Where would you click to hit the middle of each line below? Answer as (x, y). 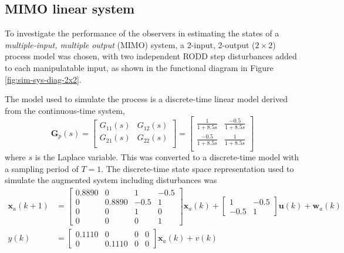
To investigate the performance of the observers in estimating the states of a (142, 33)
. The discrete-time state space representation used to (198, 168)
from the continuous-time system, (65, 110)
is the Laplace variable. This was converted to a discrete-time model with (167, 157)
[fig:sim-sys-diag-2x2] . (43, 79)
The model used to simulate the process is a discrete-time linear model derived (146, 99)
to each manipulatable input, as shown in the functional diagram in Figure (139, 67)
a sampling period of (42, 168)
